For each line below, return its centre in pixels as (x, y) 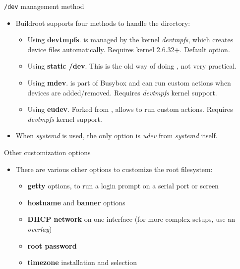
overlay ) (40, 228)
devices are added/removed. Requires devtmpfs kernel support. (122, 92)
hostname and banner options (76, 202)
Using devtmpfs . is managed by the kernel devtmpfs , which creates (130, 40)
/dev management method (44, 6)
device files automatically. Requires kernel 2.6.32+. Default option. (129, 49)
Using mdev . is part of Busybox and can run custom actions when (129, 83)
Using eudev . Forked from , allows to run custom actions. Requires (130, 109)
